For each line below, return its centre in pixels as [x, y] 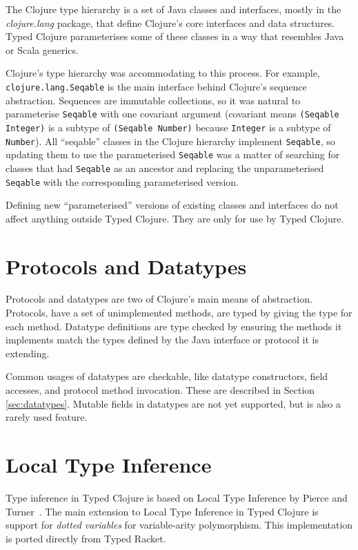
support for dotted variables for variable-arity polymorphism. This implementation [179, 525]
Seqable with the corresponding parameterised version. [122, 181]
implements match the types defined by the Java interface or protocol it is [162, 340]
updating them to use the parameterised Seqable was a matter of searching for [173, 154]
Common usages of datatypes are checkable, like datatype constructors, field [167, 376]
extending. [28, 353]
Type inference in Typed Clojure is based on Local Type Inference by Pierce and [177, 497]
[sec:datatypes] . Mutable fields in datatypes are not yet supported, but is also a [173, 403]
